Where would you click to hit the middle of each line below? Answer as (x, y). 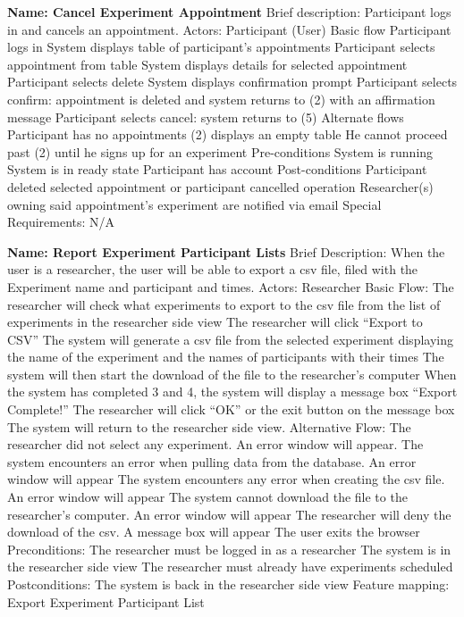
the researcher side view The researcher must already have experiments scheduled (230, 567)
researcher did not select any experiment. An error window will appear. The (215, 444)
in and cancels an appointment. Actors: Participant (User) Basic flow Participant (229, 29)
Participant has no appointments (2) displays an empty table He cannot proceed (228, 134)
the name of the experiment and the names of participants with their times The (226, 357)
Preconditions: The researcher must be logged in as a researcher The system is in (229, 549)
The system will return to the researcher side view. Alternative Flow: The (209, 426)
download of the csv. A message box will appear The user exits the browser (214, 532)
